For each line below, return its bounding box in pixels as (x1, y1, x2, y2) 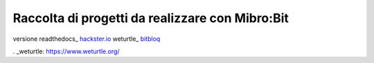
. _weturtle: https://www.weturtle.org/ (12, 47, 121, 55)
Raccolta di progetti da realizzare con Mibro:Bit (12, 10, 289, 26)
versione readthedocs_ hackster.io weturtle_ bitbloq (12, 35, 161, 43)
